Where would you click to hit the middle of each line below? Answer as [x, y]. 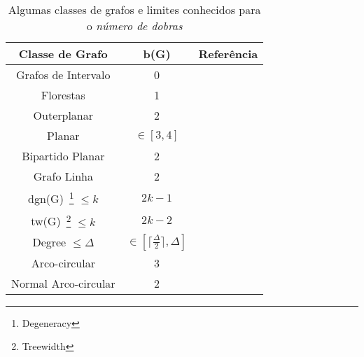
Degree [49, 242]
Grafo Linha [63, 176]
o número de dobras [134, 26]
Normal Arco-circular [63, 283]
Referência [228, 54]
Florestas [63, 95]
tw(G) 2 [51, 220]
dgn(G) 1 [51, 198]
